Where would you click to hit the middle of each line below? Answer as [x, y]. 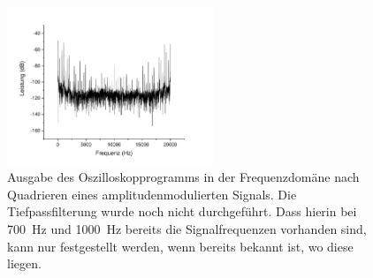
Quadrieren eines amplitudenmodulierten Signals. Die [152, 194]
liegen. [24, 263]
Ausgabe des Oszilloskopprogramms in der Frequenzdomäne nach [183, 177]
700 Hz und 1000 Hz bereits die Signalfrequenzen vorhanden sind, [187, 229]
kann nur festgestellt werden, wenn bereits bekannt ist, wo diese [180, 246]
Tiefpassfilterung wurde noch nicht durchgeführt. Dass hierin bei [182, 211]
